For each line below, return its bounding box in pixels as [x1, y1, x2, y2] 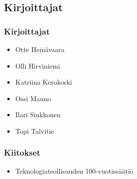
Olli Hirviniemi [15, 60, 60, 71]
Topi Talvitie [15, 125, 54, 136]
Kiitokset [4, 146, 41, 159]
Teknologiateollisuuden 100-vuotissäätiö [15, 165, 134, 176]
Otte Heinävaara [15, 44, 65, 54]
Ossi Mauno [15, 93, 51, 103]
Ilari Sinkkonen [15, 109, 61, 120]
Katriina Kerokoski [15, 77, 72, 87]
